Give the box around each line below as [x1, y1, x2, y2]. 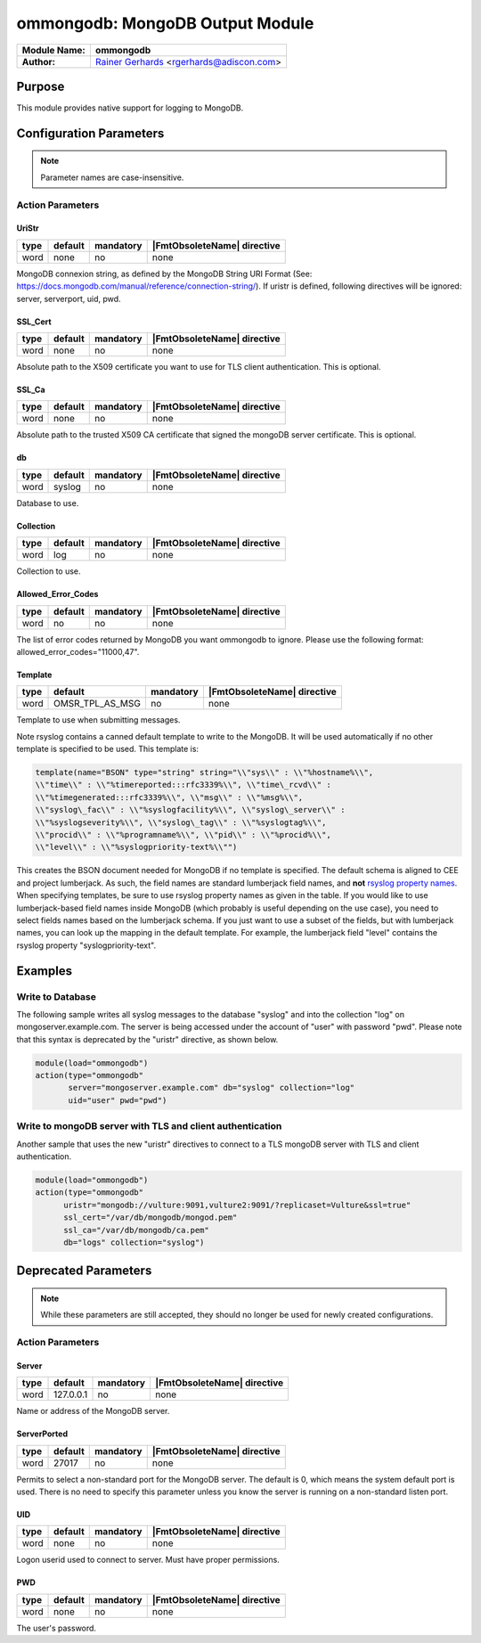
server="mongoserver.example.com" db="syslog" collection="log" [68, 1083, 355, 1093]
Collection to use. [16, 566, 81, 576]
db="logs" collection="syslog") [63, 1237, 205, 1247]
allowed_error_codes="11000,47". [16, 646, 140, 657]
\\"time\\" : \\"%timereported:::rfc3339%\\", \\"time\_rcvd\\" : [35, 780, 331, 790]
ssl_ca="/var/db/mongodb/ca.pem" [63, 1225, 209, 1235]
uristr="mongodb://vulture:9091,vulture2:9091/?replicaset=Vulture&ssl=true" [63, 1199, 412, 1210]
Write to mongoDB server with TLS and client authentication [16, 1120, 282, 1132]
